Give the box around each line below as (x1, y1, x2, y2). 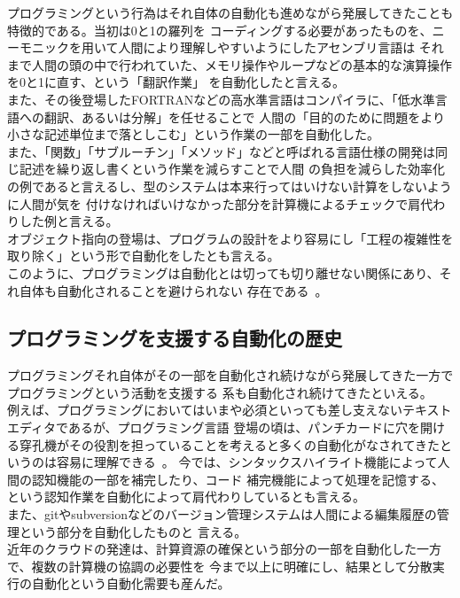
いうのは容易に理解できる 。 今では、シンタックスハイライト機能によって (7, 453, 438, 471)
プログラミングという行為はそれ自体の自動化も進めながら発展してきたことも (7, 4, 454, 21)
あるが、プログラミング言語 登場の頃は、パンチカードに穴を (67, 418, 420, 437)
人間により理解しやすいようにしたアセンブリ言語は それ (118, 38, 444, 57)
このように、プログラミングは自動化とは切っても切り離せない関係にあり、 (7, 263, 440, 282)
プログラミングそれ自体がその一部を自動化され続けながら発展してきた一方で (7, 366, 454, 384)
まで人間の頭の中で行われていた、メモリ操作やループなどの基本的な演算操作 (7, 55, 453, 74)
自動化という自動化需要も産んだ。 (31, 574, 230, 593)
